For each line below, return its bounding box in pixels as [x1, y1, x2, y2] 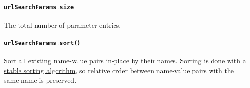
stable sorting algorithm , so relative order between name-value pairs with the [4, 65, 234, 75]
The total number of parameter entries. [4, 19, 121, 29]
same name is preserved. [4, 74, 77, 85]
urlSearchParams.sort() [4, 40, 81, 47]
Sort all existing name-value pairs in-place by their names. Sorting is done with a [4, 56, 246, 66]
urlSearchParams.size [4, 3, 74, 11]
